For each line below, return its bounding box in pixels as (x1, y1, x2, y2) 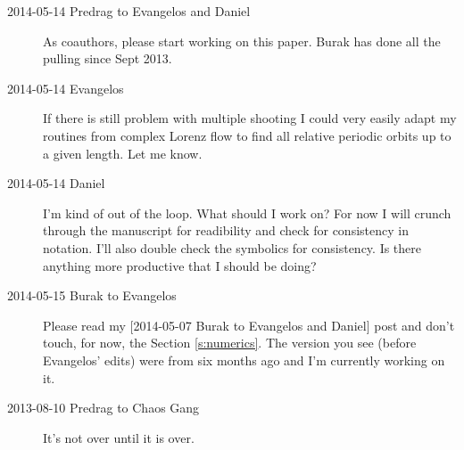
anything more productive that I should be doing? (43, 256, 317, 274)
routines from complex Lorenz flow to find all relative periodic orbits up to (43, 126, 452, 144)
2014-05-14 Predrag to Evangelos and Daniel (7, 2, 251, 20)
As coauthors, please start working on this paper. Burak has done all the (43, 31, 441, 50)
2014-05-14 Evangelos (7, 78, 124, 97)
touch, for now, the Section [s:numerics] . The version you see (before (43, 333, 417, 352)
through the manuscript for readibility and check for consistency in (43, 221, 409, 240)
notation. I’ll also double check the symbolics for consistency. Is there (43, 238, 422, 257)
